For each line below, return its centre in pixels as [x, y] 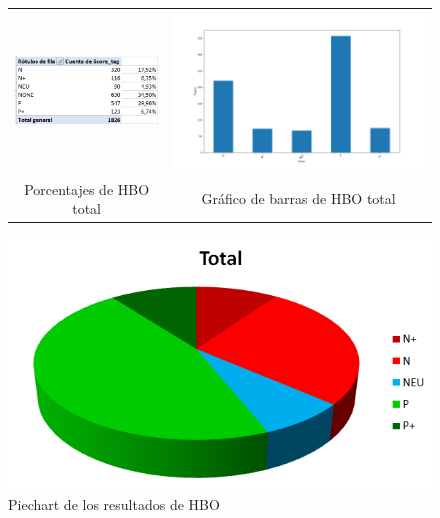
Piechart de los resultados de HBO [114, 504]
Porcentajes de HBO [87, 188]
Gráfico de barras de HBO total [298, 198]
